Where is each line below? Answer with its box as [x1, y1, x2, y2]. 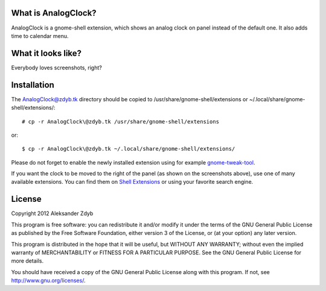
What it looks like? [11, 48, 81, 58]
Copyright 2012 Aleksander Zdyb [11, 210, 94, 217]
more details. [11, 257, 44, 264]
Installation [11, 80, 54, 90]
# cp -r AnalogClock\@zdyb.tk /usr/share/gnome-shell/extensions [22, 118, 220, 125]
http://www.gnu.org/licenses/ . [11, 277, 86, 284]
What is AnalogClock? [11, 8, 97, 18]
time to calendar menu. [11, 32, 69, 39]
